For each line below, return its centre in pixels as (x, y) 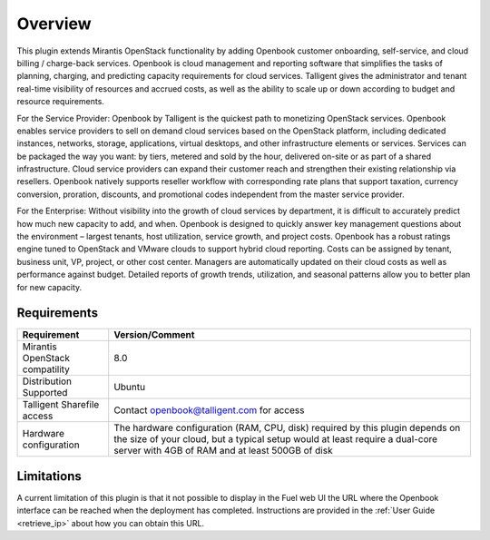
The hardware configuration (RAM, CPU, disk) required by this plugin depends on (287, 428)
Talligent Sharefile (61, 405)
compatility (46, 369)
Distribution (47, 381)
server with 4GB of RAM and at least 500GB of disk (223, 451)
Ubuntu (129, 388)
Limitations (49, 476)
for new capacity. (49, 287)
